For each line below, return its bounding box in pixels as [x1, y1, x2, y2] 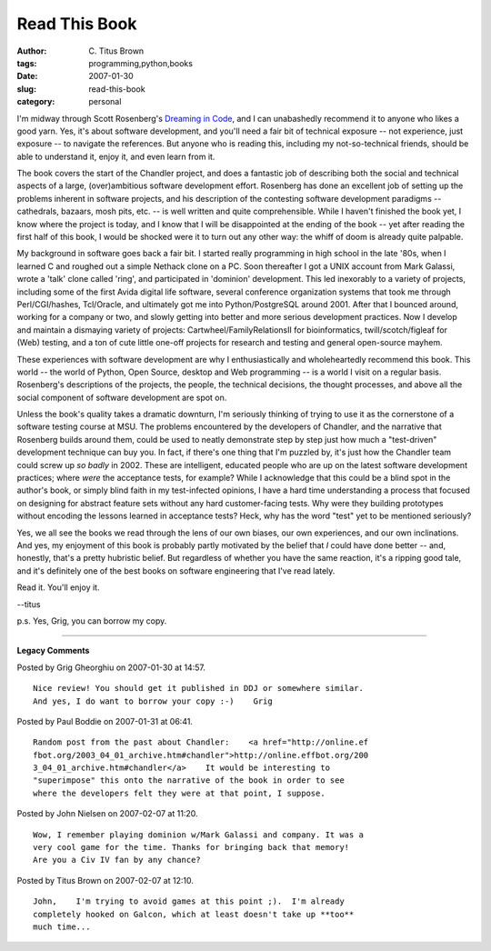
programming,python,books [88, 57, 193, 68]
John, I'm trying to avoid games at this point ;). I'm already [33, 896, 345, 906]
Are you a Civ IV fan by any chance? [33, 855, 202, 866]
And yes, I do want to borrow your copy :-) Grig [33, 696, 273, 706]
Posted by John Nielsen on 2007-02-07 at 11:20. [16, 808, 198, 819]
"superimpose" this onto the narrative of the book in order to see [33, 776, 345, 786]
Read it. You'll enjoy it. [16, 582, 100, 593]
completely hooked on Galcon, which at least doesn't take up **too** [33, 909, 355, 919]
